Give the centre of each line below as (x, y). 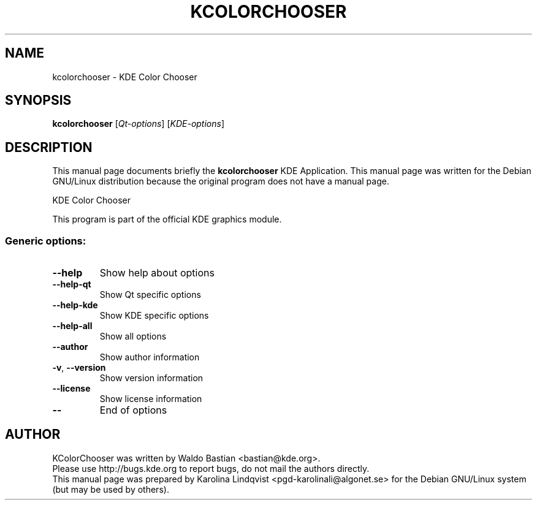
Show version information (151, 378)
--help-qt (72, 284)
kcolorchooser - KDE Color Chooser (125, 77)
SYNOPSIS (38, 101)
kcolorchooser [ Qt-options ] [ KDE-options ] (139, 124)
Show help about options (157, 273)
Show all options (133, 336)
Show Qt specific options (150, 295)
